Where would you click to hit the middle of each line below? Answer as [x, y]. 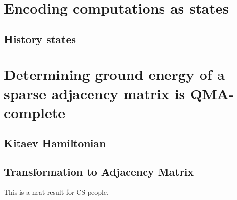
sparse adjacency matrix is [95, 93]
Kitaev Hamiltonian [55, 143]
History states [40, 38]
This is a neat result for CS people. [56, 192]
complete [35, 112]
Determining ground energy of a [114, 74]
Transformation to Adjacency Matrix [99, 172]
